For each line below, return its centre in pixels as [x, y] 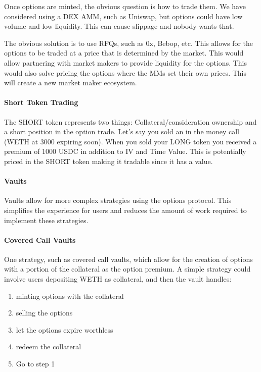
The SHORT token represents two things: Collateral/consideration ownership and [130, 121]
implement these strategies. [46, 220]
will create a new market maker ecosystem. [71, 83]
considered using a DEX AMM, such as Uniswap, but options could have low [123, 16]
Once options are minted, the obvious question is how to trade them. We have [125, 6]
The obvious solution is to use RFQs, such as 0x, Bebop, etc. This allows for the [129, 43]
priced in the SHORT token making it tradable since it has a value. [108, 161]
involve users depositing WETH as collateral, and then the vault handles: [118, 279]
